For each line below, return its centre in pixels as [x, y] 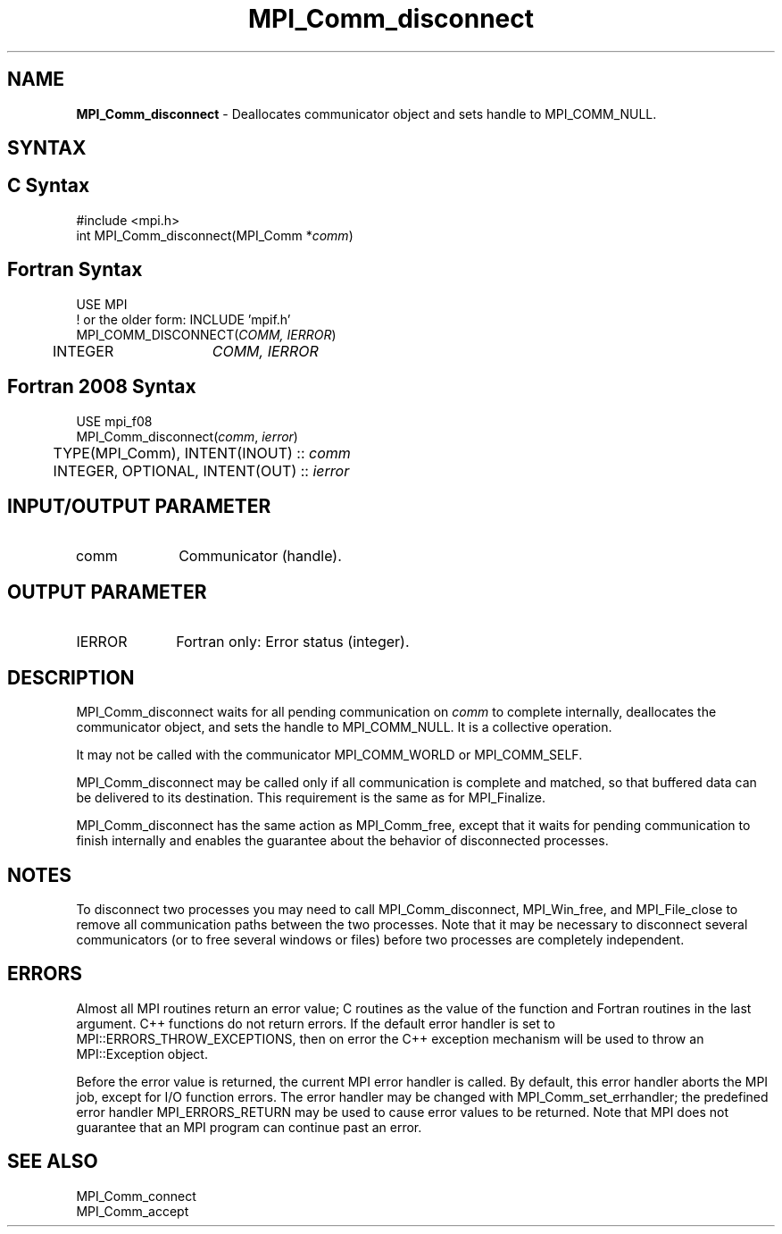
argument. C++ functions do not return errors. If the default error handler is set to [316, 1023]
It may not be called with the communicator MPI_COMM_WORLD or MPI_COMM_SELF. [329, 755]
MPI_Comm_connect [136, 1196]
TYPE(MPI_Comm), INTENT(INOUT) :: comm [202, 453]
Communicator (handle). [260, 556]
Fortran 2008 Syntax [102, 387]
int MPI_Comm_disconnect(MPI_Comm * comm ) [215, 235]
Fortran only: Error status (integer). [293, 642]
